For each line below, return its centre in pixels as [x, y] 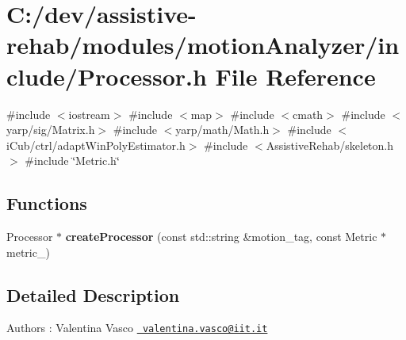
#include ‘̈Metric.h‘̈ [72, 160]
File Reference [295, 76]
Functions [47, 203]
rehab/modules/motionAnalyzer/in [203, 45]
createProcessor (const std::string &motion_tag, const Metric [221, 237]
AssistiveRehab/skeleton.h [329, 145]
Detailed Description [93, 294]
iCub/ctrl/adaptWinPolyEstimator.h [96, 145]
